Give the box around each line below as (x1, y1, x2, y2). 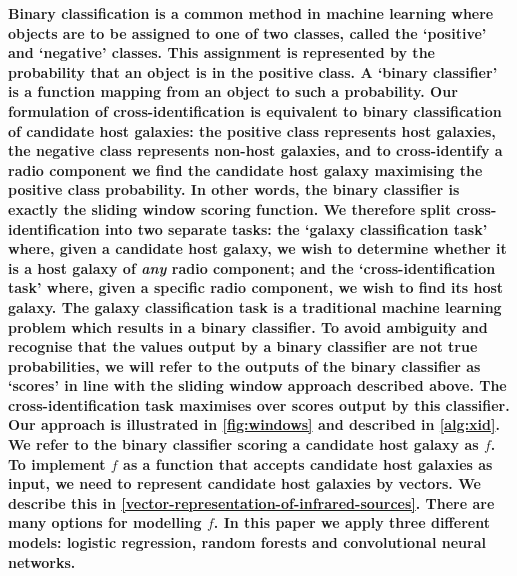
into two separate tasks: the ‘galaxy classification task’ (105, 218, 488, 239)
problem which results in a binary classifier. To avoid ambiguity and (8, 316, 488, 337)
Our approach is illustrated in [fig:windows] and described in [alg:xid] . (8, 414, 500, 435)
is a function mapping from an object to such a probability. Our (8, 81, 458, 102)
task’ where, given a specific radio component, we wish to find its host (8, 277, 504, 298)
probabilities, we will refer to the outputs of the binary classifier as (8, 355, 481, 376)
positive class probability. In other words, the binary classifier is (8, 179, 460, 200)
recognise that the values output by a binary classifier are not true (8, 336, 478, 357)
